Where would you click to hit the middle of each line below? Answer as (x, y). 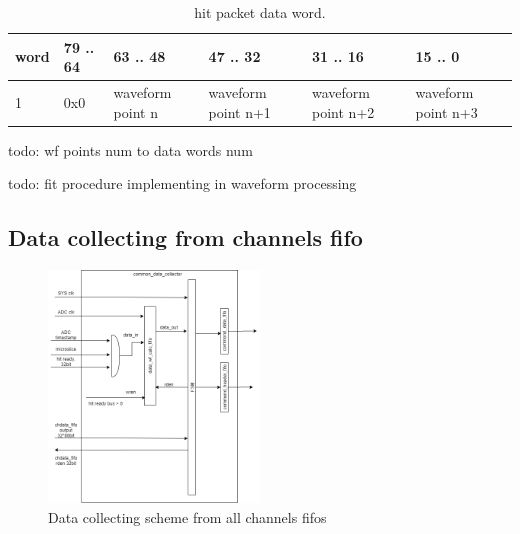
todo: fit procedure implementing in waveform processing (182, 183)
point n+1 (239, 111)
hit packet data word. (260, 12)
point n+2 (343, 111)
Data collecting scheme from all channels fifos (187, 517)
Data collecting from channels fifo (185, 237)
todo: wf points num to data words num (130, 149)
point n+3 (446, 111)
